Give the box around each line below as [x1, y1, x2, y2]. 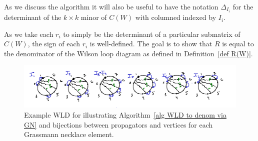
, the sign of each [27, 38, 80, 49]
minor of [80, 12, 107, 22]
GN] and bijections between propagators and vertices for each [24, 119, 213, 130]
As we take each [4, 28, 53, 39]
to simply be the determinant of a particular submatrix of [63, 28, 240, 39]
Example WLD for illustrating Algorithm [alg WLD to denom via [24, 109, 226, 120]
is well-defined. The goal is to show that [89, 38, 212, 49]
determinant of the [4, 12, 61, 22]
